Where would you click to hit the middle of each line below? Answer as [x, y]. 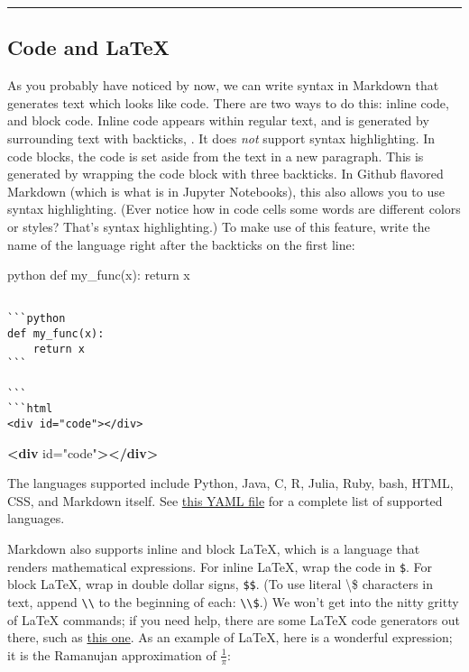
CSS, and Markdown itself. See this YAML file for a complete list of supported [225, 500]
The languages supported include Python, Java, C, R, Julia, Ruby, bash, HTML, [230, 483]
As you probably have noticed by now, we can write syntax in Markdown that [223, 85]
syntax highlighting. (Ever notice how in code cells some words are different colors [234, 209]
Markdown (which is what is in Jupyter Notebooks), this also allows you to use [226, 191]
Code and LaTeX [88, 47]
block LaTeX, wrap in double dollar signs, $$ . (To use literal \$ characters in [220, 584]
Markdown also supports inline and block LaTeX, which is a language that [214, 549]
